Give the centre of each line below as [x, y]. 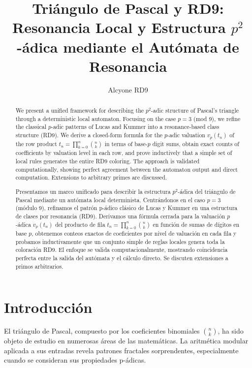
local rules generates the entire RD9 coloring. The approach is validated [108, 161]
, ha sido [231, 331]
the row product [36, 143]
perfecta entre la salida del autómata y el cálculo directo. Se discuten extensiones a [122, 258]
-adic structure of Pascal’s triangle [195, 110]
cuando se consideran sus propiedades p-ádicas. [75, 360]
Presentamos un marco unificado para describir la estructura [93, 191]
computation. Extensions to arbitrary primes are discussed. [91, 177]
